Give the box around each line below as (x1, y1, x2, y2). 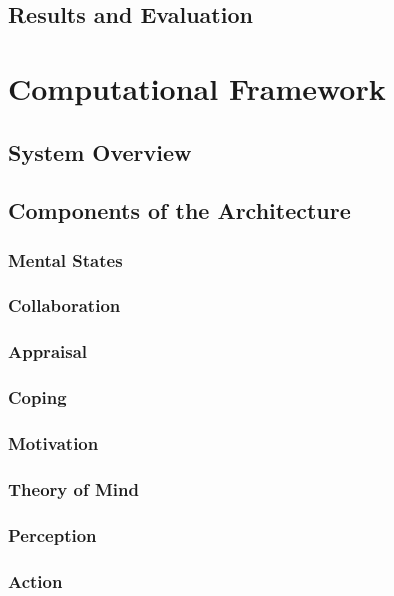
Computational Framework (8, 67, 386, 108)
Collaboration (8, 293, 121, 318)
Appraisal (8, 339, 88, 364)
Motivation (8, 431, 99, 456)
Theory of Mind (8, 476, 139, 501)
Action (8, 568, 63, 593)
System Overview (8, 136, 192, 167)
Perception (8, 522, 97, 547)
